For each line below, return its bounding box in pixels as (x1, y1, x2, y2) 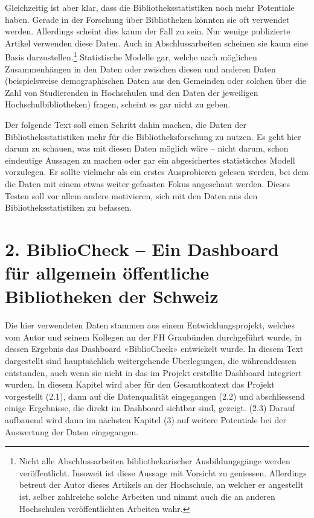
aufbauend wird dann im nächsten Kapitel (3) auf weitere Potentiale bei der (5, 414, 286, 426)
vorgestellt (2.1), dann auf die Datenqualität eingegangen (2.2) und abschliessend (5, 389, 305, 402)
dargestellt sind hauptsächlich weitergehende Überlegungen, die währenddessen (5, 354, 296, 367)
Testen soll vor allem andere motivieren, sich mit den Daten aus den (5, 189, 258, 202)
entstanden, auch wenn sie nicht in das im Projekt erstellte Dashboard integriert (5, 366, 302, 379)
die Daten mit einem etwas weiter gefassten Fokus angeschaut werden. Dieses (5, 177, 290, 190)
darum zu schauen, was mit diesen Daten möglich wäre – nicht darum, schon (5, 142, 289, 155)
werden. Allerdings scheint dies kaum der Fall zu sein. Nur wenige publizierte (5, 25, 290, 37)
